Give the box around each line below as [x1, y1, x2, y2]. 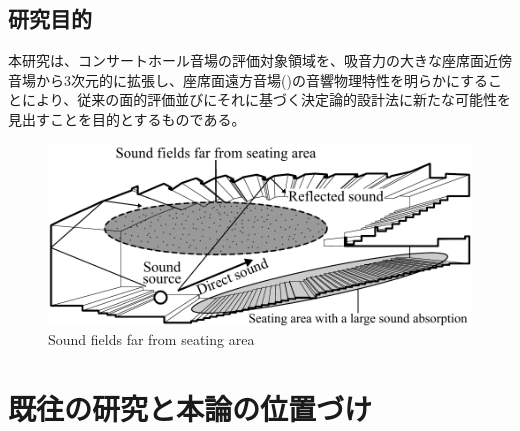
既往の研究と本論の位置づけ [8, 387, 373, 428]
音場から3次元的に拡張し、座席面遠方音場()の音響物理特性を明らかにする [8, 69, 489, 90]
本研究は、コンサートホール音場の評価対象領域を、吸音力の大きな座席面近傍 [8, 50, 512, 71]
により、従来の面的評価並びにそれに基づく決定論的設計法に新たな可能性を [21, 89, 511, 110]
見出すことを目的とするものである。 [8, 108, 246, 129]
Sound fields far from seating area [48, 329, 255, 350]
